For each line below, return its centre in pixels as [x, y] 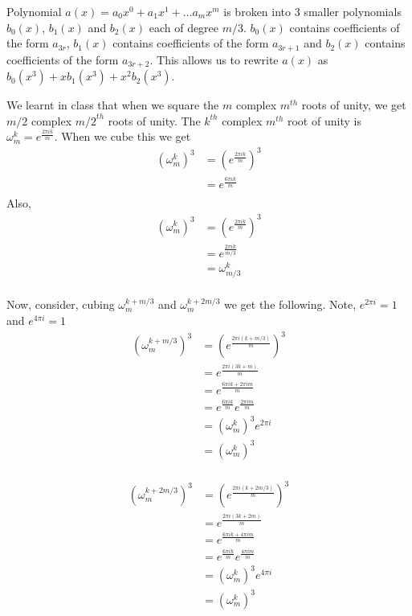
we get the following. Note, [290, 304]
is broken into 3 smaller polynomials [312, 11]
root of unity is [324, 120]
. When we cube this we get [122, 136]
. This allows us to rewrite [214, 59]
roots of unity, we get [354, 105]
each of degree [184, 27]
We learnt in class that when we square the [113, 105]
